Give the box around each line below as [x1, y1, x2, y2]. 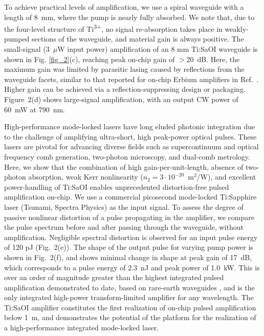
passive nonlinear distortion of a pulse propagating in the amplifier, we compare [4, 211, 254, 222]
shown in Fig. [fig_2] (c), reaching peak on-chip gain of [4, 53, 175, 64]
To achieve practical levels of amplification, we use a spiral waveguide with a [4, 2, 244, 12]
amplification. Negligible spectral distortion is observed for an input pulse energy [4, 231, 258, 242]
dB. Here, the [197, 53, 240, 64]
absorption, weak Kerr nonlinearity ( [28, 171, 143, 182]
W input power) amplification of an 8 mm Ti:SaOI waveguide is [57, 44, 258, 54]
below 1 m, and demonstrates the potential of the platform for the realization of [4, 312, 256, 323]
